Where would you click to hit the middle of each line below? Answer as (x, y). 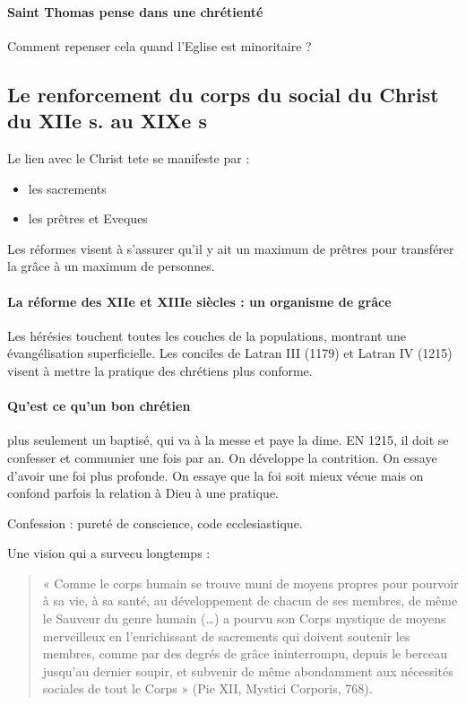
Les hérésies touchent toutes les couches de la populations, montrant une (207, 335)
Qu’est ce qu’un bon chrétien (99, 406)
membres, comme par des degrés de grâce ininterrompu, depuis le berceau (245, 653)
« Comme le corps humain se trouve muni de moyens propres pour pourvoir (250, 583)
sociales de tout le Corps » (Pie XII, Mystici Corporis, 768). (207, 688)
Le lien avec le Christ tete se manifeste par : (129, 157)
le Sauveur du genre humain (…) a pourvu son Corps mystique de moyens (244, 618)
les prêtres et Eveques (88, 218)
